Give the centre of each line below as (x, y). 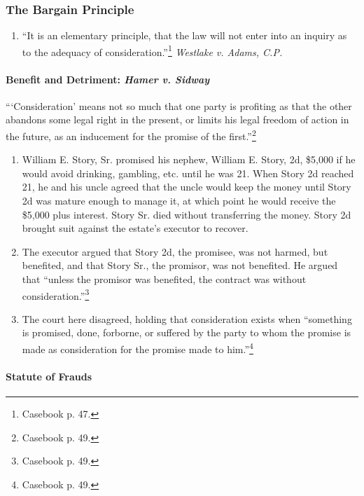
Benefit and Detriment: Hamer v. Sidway (108, 79)
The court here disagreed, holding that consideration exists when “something (187, 318)
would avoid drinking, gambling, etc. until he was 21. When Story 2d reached (188, 173)
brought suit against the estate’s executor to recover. (135, 228)
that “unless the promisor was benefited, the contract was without (164, 279)
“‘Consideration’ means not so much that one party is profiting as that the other (179, 105)
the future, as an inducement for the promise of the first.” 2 (131, 135)
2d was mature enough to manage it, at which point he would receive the (179, 201)
